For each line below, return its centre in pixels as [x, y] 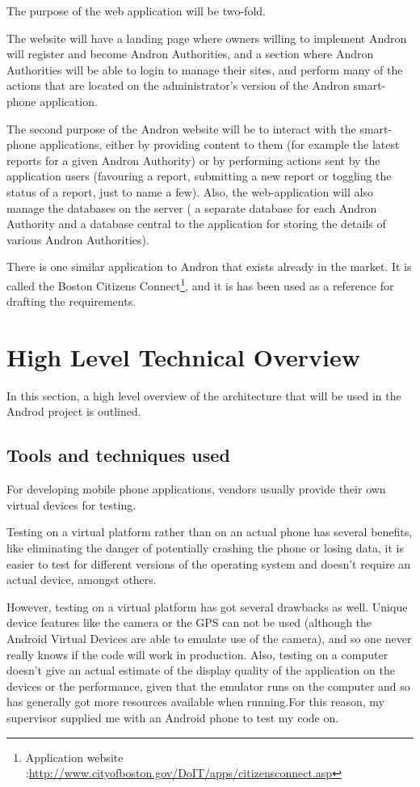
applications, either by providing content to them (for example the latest [220, 144]
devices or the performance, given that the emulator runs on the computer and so [208, 685]
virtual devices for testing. [71, 504]
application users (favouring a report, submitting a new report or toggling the [199, 176]
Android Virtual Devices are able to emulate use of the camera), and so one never [209, 639]
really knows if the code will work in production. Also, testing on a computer [197, 654]
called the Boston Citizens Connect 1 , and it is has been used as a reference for [200, 284]
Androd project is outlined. [74, 411]
